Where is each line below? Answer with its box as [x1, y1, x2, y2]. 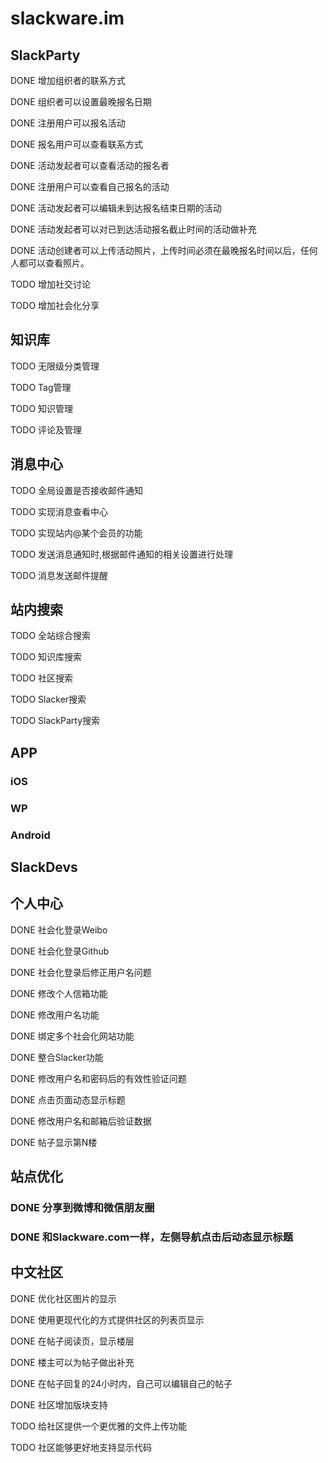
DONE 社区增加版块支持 [10, 1398, 108, 1411]
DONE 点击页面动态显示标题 [10, 1093, 126, 1106]
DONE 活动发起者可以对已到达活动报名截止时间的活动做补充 [10, 223, 257, 235]
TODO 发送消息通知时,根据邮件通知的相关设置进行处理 [10, 548, 234, 560]
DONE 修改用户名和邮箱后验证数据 [10, 1115, 152, 1127]
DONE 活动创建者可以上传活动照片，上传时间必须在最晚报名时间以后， [10, 245, 301, 256]
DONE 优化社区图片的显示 [10, 1292, 117, 1304]
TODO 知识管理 [10, 402, 74, 414]
